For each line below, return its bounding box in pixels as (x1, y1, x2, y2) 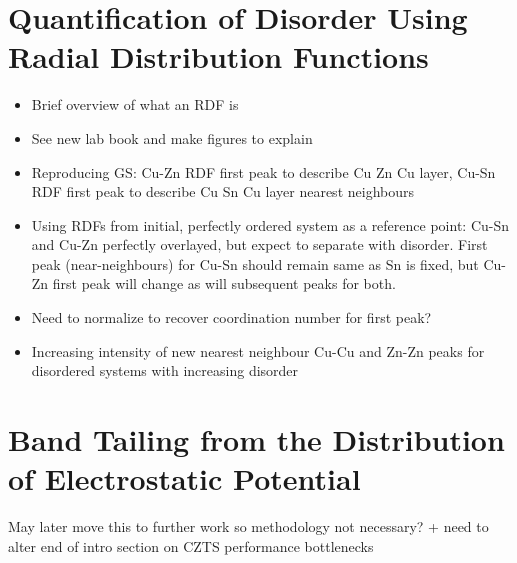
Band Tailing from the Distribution (8, 419, 505, 460)
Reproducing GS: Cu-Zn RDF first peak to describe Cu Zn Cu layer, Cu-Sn (31, 161, 496, 182)
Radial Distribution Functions (8, 36, 429, 77)
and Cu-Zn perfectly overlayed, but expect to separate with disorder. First (31, 234, 488, 255)
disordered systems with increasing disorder (31, 360, 299, 381)
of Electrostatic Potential (8, 458, 361, 499)
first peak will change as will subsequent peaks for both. (52, 273, 396, 294)
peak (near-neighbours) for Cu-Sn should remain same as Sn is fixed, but (31, 253, 479, 274)
